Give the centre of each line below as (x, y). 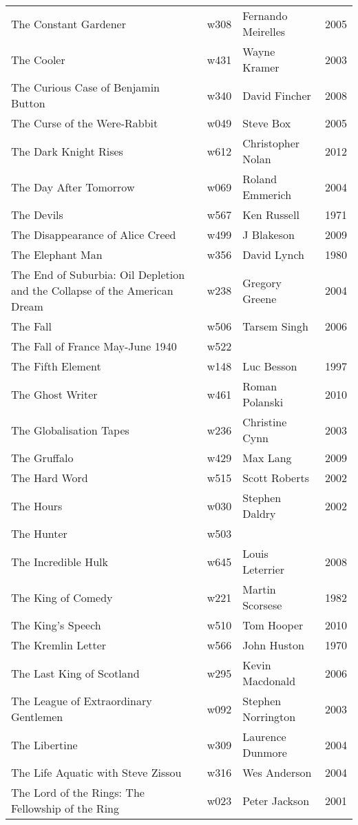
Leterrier (264, 569)
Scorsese (262, 605)
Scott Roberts (276, 478)
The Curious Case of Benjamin (85, 87)
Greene (260, 298)
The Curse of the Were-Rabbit (85, 123)
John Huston (273, 645)
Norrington (269, 717)
